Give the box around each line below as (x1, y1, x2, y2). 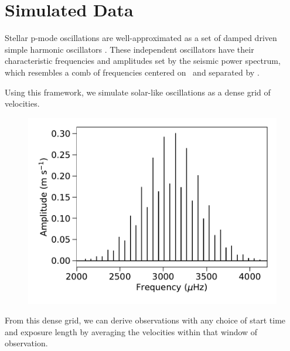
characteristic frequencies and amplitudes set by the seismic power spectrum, (5, 54, 281, 67)
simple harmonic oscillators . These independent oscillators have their (5, 43, 254, 55)
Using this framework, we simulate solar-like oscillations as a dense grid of (5, 86, 271, 98)
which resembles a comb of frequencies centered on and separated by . (5, 66, 260, 78)
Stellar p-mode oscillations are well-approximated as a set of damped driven (5, 32, 277, 44)
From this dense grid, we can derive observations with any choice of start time (5, 314, 286, 326)
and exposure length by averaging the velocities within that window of (5, 325, 258, 338)
